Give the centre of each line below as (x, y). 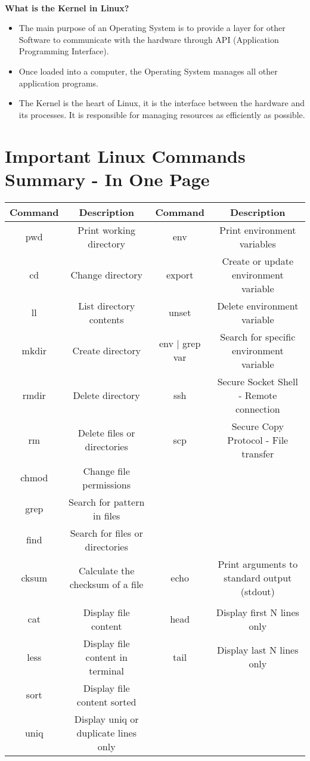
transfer (258, 453)
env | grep (180, 344)
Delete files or (106, 433)
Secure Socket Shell (258, 381)
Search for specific (258, 336)
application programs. (58, 83)
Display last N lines (258, 650)
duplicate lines (106, 732)
